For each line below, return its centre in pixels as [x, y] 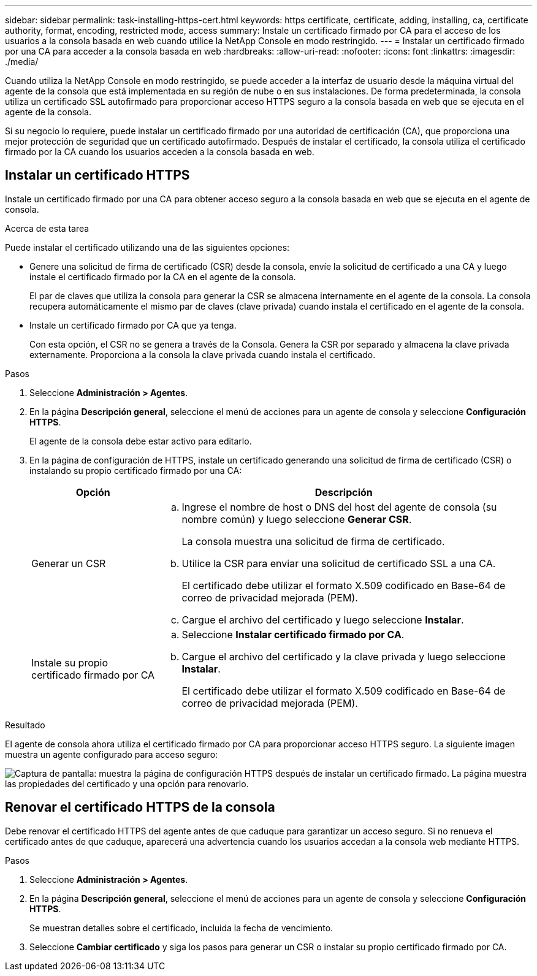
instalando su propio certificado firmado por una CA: [136, 470]
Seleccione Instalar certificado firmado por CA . [293, 634]
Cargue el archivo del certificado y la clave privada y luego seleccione [344, 656]
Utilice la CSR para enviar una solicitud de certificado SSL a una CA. [339, 563]
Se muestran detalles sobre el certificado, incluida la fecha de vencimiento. [181, 928]
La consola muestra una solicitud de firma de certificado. [313, 541]
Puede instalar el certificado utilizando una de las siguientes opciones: [147, 247]
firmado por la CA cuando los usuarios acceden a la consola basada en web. [160, 152]
